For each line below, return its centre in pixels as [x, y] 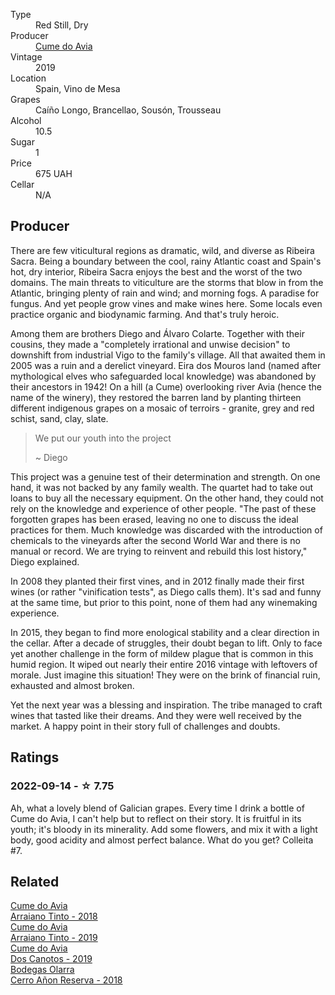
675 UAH [54, 173]
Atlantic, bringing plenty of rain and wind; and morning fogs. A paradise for [165, 293]
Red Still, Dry [62, 25]
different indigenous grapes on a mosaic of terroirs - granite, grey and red [162, 408]
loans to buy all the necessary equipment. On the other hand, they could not [167, 498]
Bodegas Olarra [42, 970]
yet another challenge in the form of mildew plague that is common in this [162, 653]
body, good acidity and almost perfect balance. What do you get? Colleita [162, 840]
